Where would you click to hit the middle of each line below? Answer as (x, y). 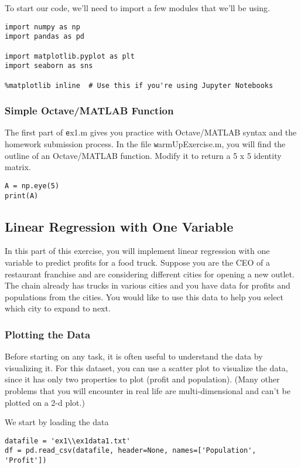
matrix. (18, 167)
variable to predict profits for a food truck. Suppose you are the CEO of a (137, 262)
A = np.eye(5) (32, 186)
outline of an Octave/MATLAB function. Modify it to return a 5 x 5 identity (143, 155)
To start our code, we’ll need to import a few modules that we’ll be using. (137, 8)
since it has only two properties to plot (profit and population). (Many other (142, 379)
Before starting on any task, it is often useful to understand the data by (134, 356)
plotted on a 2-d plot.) (45, 402)
